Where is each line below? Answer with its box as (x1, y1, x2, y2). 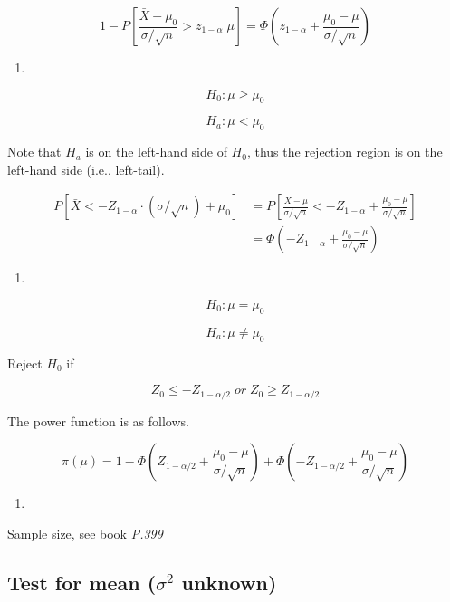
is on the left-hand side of (85, 142, 227, 161)
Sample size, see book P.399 (7, 523, 163, 542)
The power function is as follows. (7, 411, 189, 430)
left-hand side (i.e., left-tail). (7, 159, 165, 178)
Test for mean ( (7, 568, 157, 596)
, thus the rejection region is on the (246, 142, 443, 161)
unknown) (181, 568, 277, 596)
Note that (7, 142, 62, 161)
